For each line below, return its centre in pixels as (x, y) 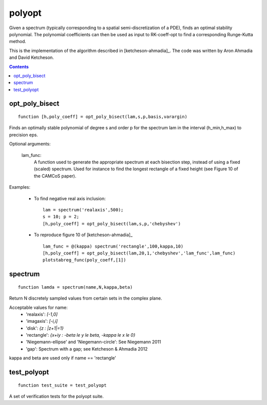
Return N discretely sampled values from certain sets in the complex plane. (86, 298)
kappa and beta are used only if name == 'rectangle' (63, 358)
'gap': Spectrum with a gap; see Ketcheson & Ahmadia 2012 (87, 349)
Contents (19, 66)
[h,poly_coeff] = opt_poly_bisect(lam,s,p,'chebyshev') (112, 224)
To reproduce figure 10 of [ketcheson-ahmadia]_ (83, 235)
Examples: (20, 187)
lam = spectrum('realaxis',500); (83, 210)
